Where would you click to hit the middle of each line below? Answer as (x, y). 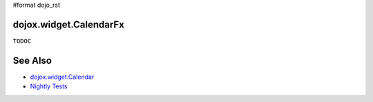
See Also (32, 61)
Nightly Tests (49, 86)
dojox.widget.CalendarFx (68, 24)
